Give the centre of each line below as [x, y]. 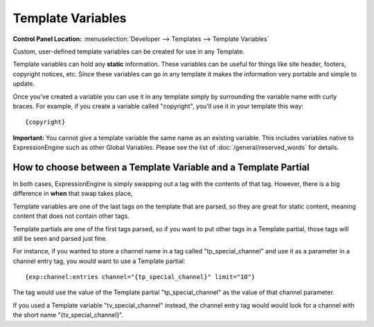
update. [24, 84]
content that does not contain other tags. [71, 216]
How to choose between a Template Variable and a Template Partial [161, 167]
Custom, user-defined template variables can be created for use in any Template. [129, 51]
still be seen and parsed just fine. [60, 238]
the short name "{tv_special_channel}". [68, 315]
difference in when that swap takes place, [73, 194]
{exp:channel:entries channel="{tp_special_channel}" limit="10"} [140, 277]
